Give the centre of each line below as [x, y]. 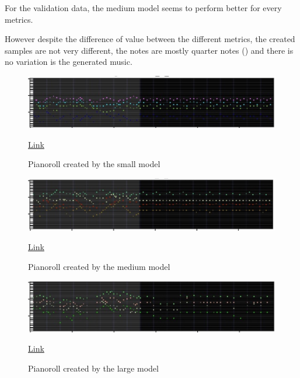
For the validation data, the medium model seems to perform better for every [143, 8]
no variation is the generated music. [69, 62]
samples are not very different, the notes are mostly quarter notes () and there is [149, 50]
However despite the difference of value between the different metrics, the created [150, 39]
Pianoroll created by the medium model [99, 266]
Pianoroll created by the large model [93, 368]
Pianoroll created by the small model [94, 164]
